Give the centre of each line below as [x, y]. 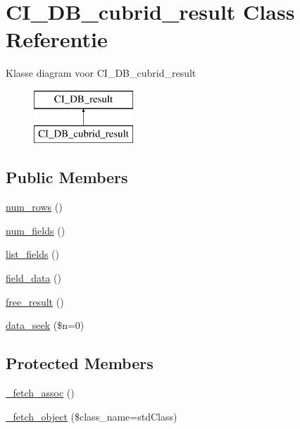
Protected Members [80, 363]
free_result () [35, 301]
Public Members [67, 177]
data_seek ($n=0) [45, 325]
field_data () [33, 278]
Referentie [57, 39]
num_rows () [34, 207]
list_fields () [33, 254]
